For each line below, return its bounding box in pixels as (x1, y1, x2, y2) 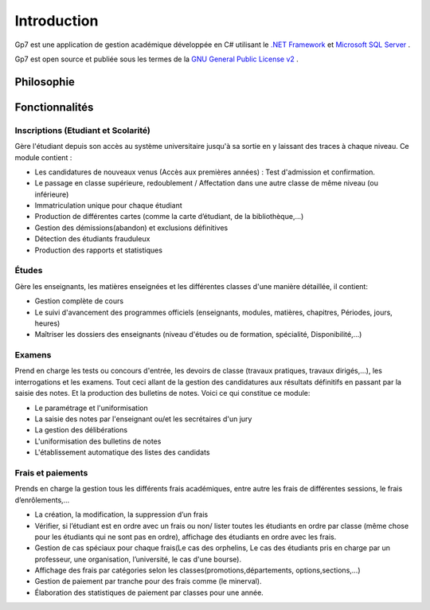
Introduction (14, 12, 99, 29)
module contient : (14, 152, 72, 162)
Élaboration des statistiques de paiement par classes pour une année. (34, 588, 264, 597)
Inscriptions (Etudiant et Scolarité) (14, 124, 150, 135)
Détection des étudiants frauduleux (34, 234, 150, 244)
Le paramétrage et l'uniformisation (34, 403, 148, 413)
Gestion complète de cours (34, 296, 123, 306)
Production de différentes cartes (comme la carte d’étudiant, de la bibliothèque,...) (34, 212, 304, 221)
